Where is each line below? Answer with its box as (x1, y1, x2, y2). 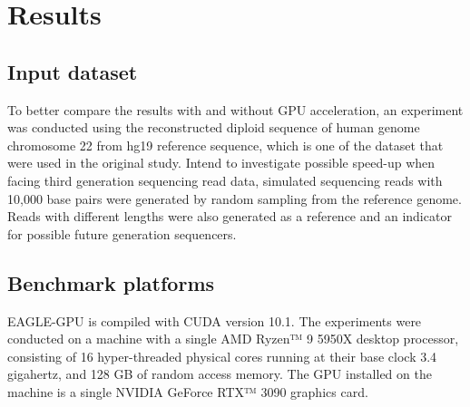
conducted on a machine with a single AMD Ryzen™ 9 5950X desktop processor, (7, 329, 459, 348)
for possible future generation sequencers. (7, 224, 237, 243)
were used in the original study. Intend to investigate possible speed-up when (7, 153, 436, 172)
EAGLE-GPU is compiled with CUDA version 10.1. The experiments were (7, 311, 422, 330)
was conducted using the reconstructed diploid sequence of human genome (7, 118, 420, 137)
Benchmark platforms (7, 268, 215, 296)
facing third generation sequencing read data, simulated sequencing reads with (7, 170, 443, 189)
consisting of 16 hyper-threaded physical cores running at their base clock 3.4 (7, 346, 437, 365)
